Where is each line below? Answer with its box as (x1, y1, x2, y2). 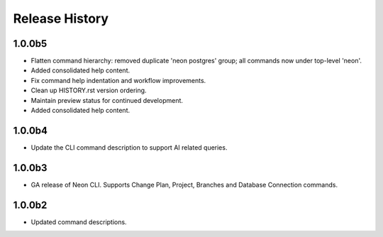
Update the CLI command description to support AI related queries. (30, 143, 228, 152)
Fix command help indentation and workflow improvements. (30, 76, 206, 84)
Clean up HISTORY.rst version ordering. (30, 86, 147, 95)
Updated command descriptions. (30, 217, 127, 226)
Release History (13, 11, 109, 26)
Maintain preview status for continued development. (30, 96, 184, 104)
